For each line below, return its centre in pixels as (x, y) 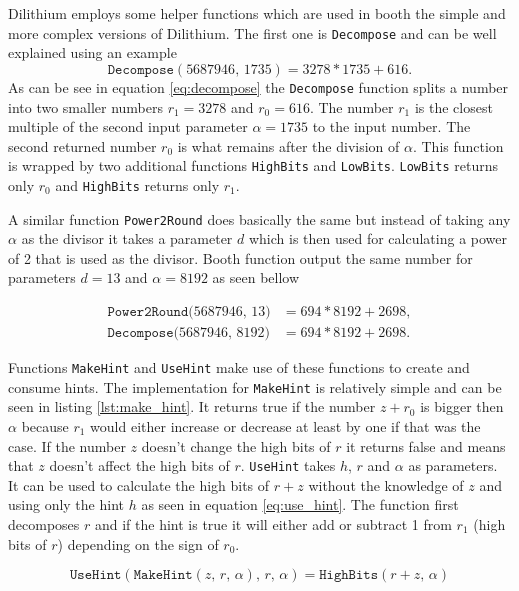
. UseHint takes (288, 465)
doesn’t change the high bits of (236, 445)
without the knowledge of (386, 484)
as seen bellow (256, 277)
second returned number (82, 145)
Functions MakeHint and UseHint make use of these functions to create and (239, 367)
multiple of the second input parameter (128, 126)
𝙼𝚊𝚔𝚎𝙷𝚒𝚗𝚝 (163, 575)
